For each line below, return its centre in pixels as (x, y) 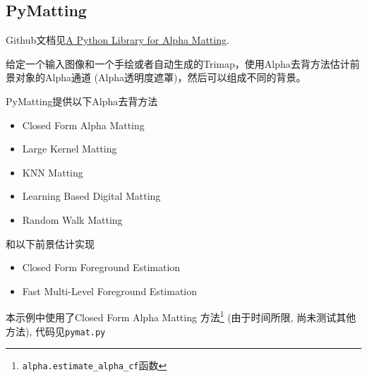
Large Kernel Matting (70, 149)
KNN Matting (53, 172)
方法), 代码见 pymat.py (56, 331)
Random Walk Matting (72, 219)
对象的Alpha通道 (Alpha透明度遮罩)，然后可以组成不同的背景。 (161, 77)
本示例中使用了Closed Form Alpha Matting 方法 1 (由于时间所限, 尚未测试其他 (181, 316)
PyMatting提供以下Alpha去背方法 (82, 101)
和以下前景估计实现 (50, 243)
